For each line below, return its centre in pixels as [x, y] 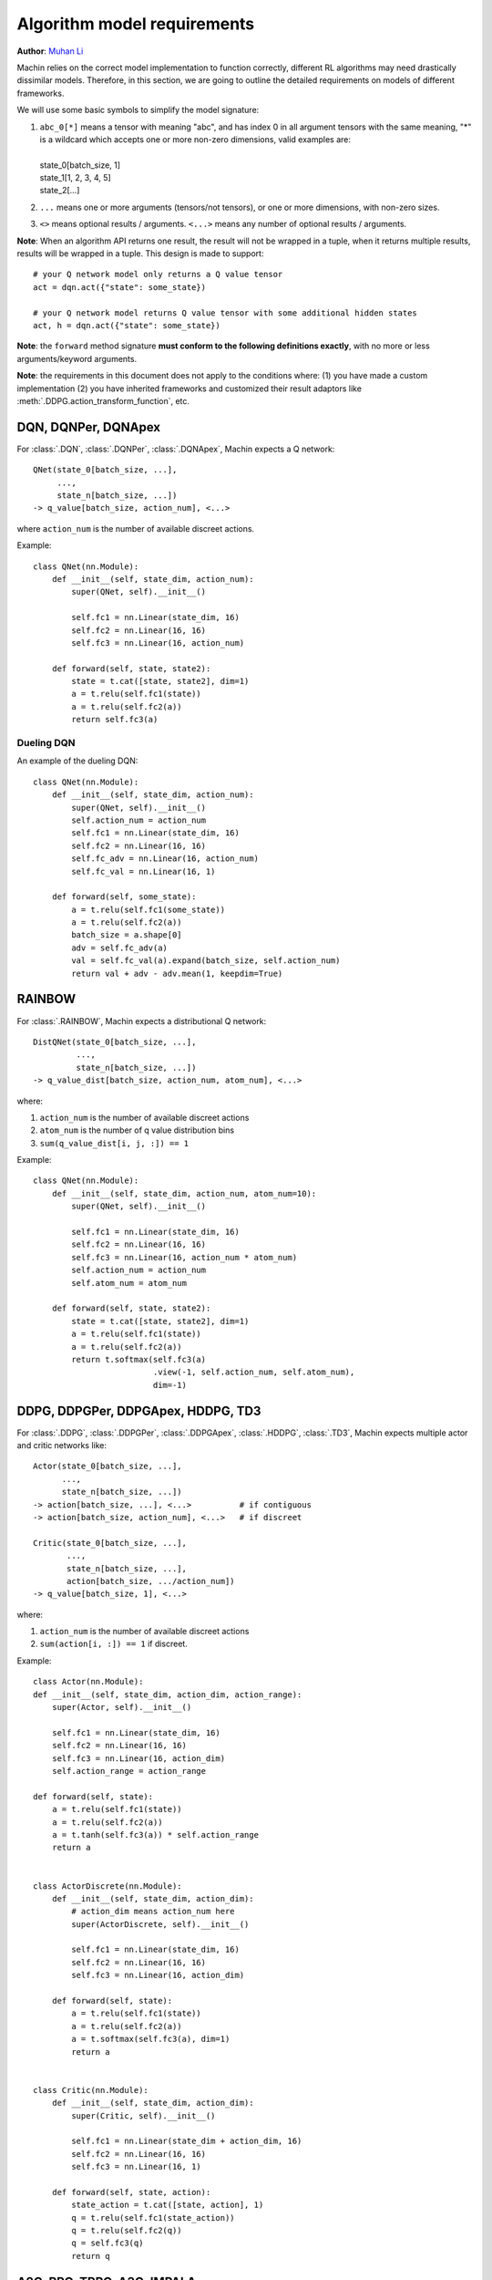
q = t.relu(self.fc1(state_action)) [154, 2218]
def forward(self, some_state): [124, 897]
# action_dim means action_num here [154, 1912]
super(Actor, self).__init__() [122, 1707]
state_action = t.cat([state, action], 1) [168, 2205]
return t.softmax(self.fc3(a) [139, 1359]
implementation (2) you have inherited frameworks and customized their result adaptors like [189, 389]
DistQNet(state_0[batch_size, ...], [115, 1042]
